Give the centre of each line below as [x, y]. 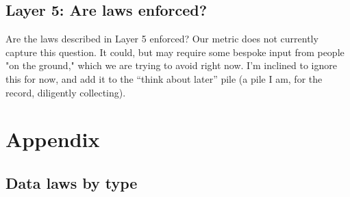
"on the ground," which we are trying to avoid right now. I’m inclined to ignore [171, 65]
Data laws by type [72, 182]
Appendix [53, 139]
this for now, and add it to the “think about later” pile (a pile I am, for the [164, 78]
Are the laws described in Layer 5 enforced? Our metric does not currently [162, 39]
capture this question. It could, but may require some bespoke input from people [175, 52]
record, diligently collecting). [66, 92]
